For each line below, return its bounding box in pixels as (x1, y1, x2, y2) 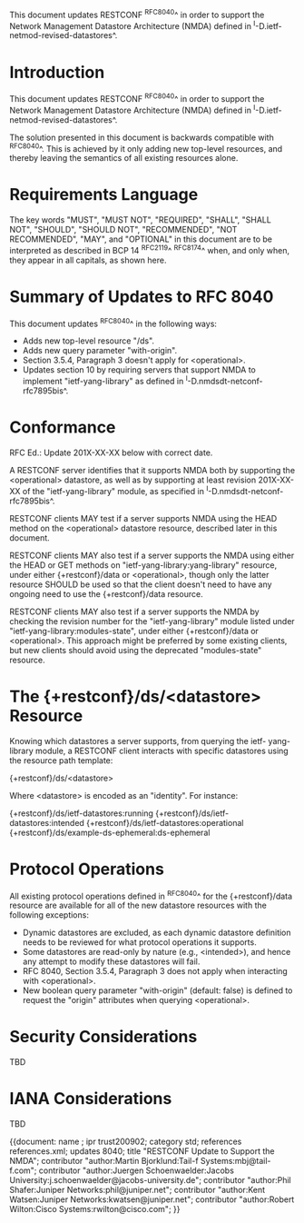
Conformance (9, 417, 116, 438)
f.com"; (9, 1165, 37, 1176)
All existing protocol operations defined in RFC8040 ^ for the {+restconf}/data (9, 889, 293, 901)
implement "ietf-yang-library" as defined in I (22, 374, 188, 387)
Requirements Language (9, 184, 199, 205)
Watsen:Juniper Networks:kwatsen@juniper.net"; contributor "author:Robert (9, 1194, 295, 1205)
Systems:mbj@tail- (200, 1156, 271, 1167)
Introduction (9, 62, 105, 83)
